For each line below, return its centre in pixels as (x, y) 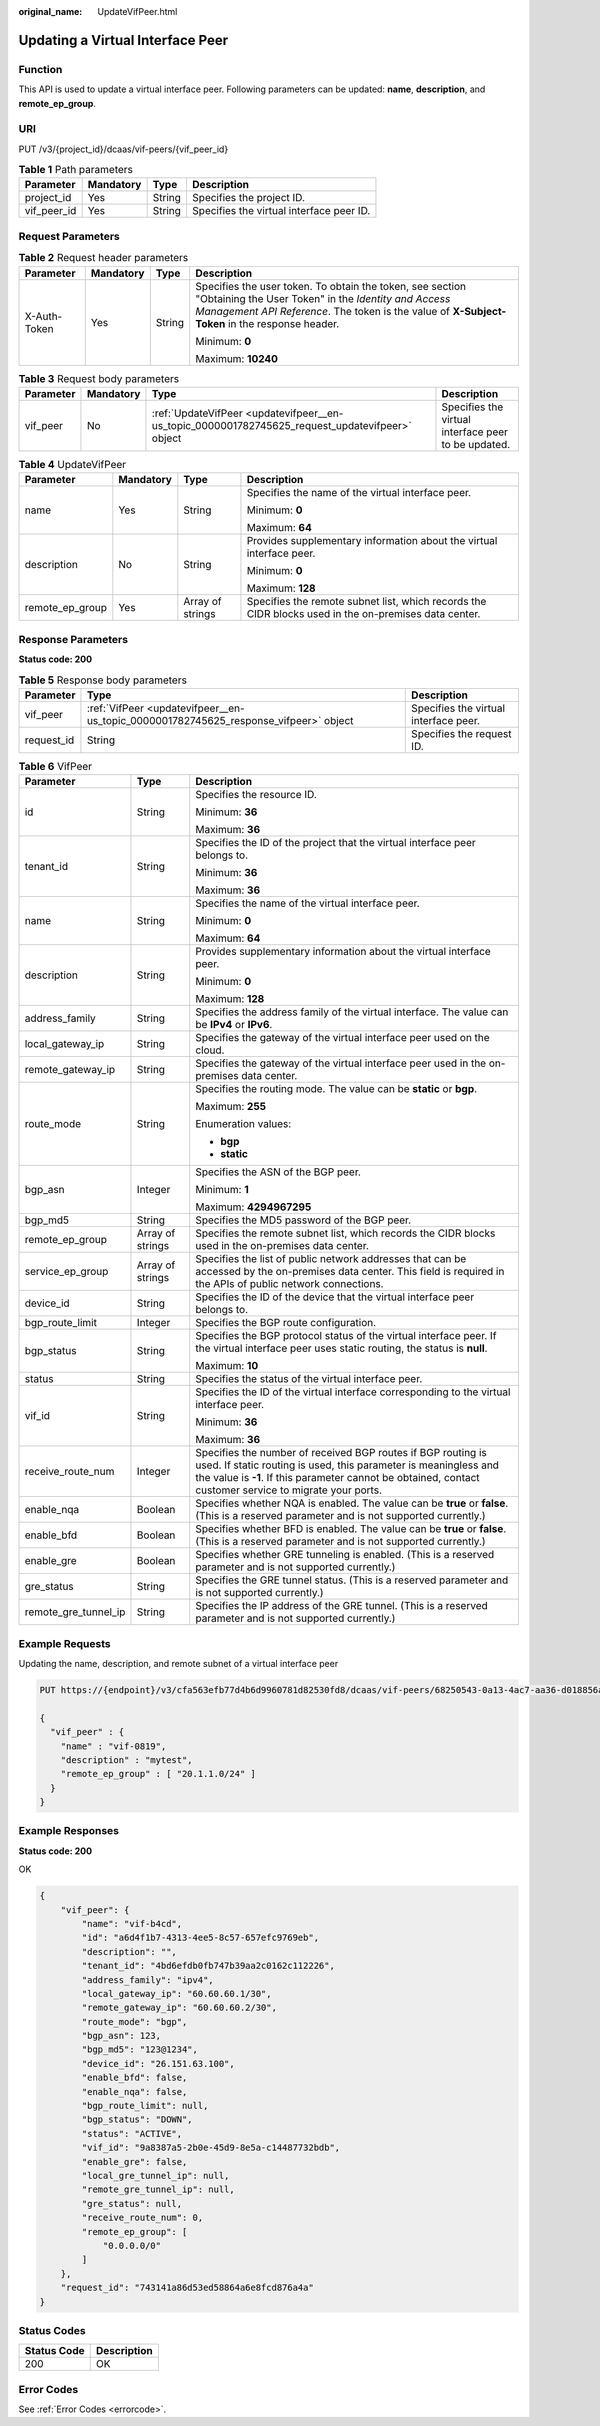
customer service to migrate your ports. (288, 1490)
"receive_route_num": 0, (142, 2218)
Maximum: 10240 (237, 358)
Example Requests (64, 1643)
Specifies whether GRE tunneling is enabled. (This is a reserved (345, 1555)
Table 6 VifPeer (55, 767)
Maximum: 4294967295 (253, 1207)
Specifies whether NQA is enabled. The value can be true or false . (352, 1503)
